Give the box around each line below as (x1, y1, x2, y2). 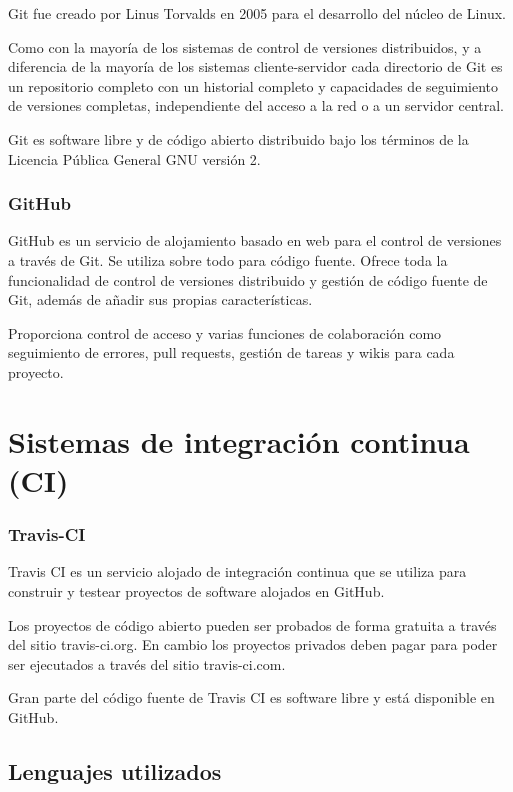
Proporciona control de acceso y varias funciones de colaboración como (8, 322, 442, 343)
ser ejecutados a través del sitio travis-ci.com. (8, 653, 286, 674)
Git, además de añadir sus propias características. (8, 289, 313, 310)
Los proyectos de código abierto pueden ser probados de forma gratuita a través (8, 614, 497, 635)
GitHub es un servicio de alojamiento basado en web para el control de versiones (8, 230, 502, 251)
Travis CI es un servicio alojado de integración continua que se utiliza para (8, 561, 467, 582)
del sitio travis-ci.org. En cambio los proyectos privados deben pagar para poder (8, 634, 498, 655)
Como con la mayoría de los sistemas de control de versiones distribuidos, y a (8, 36, 482, 57)
